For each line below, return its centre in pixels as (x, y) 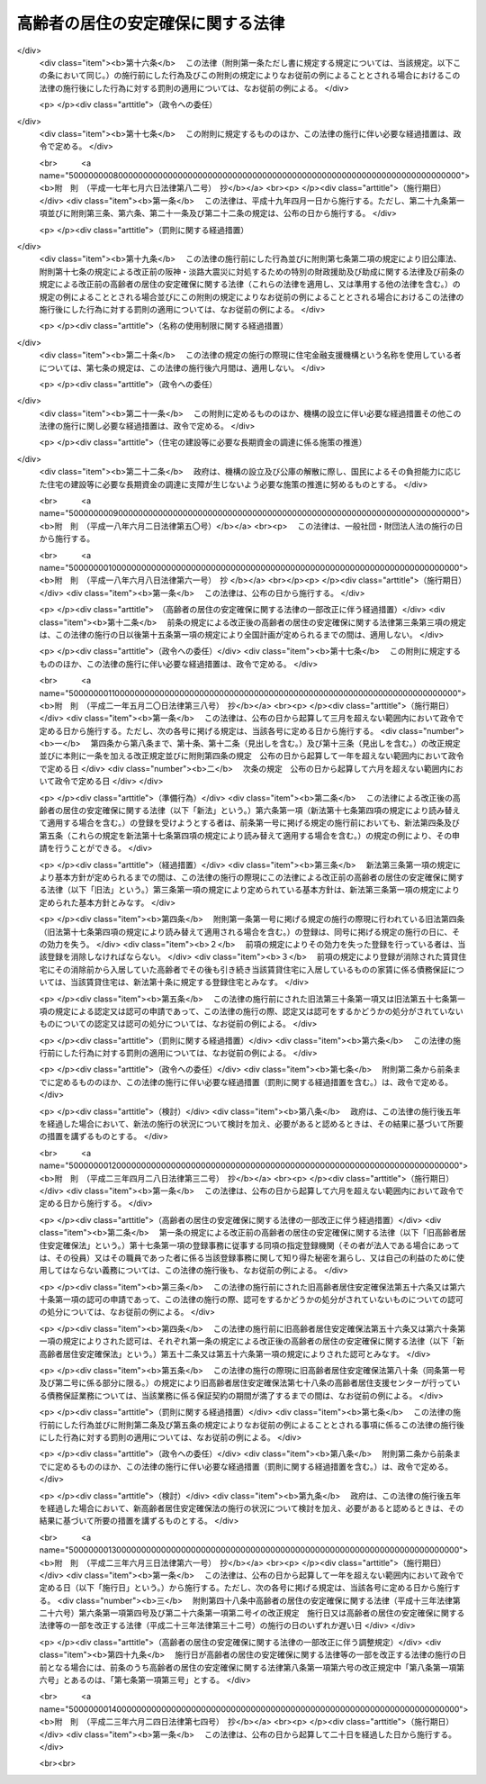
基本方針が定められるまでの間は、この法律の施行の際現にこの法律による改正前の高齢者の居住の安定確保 (247, 877)
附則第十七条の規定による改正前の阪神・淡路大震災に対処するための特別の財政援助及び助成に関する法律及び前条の (252, 271)
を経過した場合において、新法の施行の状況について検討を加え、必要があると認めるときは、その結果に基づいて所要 (252, 1124)
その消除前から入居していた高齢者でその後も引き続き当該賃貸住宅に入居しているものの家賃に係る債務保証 (252, 969)
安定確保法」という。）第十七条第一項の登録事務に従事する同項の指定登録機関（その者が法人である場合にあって (253, 1245)
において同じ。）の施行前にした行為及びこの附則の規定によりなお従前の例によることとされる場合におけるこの (257, 76)
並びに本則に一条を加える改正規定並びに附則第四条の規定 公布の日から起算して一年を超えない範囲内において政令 (252, 756)
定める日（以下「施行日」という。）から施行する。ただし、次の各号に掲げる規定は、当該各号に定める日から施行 (246, 1588)
